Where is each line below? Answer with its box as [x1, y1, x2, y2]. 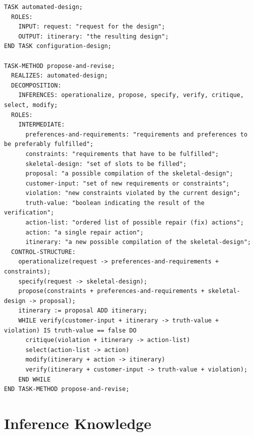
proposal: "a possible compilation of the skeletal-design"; [25, 170, 233, 177]
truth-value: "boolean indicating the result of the [25, 199, 204, 206]
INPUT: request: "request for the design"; [18, 23, 165, 30]
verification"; [4, 209, 54, 216]
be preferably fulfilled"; [4, 140, 93, 148]
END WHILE [18, 375, 51, 383]
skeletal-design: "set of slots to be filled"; [25, 160, 187, 167]
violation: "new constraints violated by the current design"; [25, 189, 240, 197]
